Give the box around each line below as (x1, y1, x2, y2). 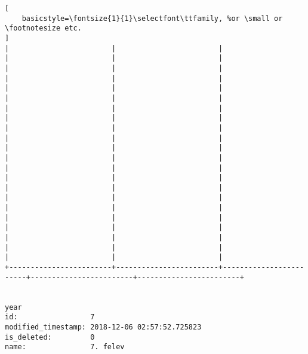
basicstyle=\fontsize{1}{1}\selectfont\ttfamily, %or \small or (21, 14, 283, 23)
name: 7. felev (5, 343, 125, 352)
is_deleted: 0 (5, 332, 95, 341)
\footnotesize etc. (5, 24, 82, 33)
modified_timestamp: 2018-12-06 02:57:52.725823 (5, 323, 202, 331)
